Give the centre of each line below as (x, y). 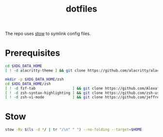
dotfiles (81, 9)
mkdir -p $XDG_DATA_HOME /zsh (34, 79)
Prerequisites (33, 53)
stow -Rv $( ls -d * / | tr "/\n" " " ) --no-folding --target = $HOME (73, 130)
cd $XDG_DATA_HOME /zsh (28, 84)
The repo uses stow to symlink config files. (48, 34)
